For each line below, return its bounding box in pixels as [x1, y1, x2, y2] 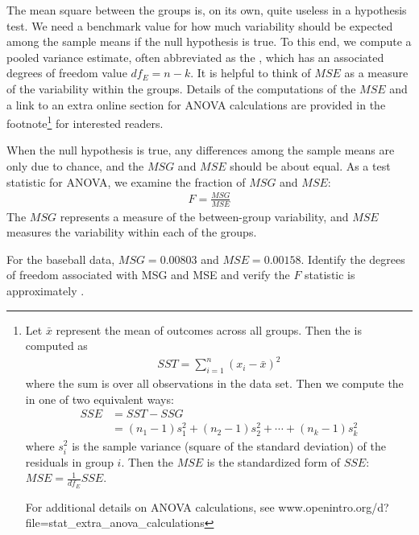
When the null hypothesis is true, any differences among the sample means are [6, 142, 395, 158]
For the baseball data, [6, 250, 115, 267]
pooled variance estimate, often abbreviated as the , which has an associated [6, 48, 384, 65]
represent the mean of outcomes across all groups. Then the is [56, 321, 362, 338]
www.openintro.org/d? [278, 498, 389, 515]
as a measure [344, 64, 409, 81]
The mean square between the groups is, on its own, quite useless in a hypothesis [6, 2, 407, 18]
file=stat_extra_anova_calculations [25, 514, 205, 531]
